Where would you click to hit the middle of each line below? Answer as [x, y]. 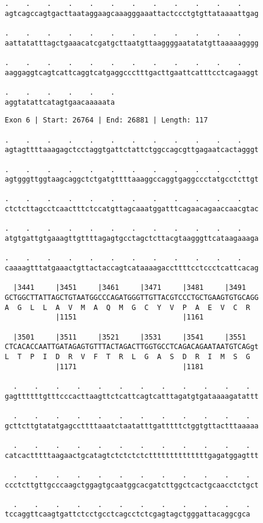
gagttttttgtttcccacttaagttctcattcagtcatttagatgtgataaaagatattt [132, 396]
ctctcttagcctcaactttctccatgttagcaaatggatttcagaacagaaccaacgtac [132, 209]
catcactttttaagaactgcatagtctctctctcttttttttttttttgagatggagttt [132, 455]
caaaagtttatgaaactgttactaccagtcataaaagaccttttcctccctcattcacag [132, 268]
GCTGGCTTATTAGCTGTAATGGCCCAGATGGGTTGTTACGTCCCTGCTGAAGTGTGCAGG [132, 298]
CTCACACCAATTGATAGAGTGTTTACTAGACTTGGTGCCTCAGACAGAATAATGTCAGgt [132, 347]
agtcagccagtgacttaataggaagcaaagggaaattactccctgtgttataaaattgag [132, 13]
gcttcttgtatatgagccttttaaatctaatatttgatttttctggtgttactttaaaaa [132, 426]
